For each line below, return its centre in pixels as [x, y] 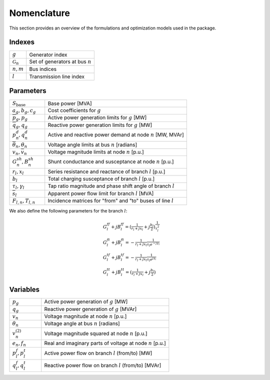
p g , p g [20, 118]
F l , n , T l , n [24, 201]
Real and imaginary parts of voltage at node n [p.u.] [105, 343]
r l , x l [18, 172]
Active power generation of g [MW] [86, 301]
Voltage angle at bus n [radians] [82, 323]
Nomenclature [39, 13]
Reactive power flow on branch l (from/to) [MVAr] [103, 365]
